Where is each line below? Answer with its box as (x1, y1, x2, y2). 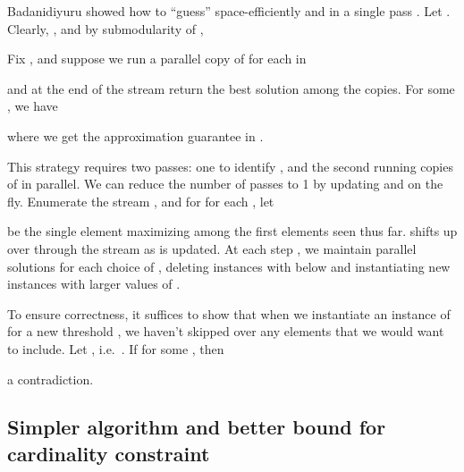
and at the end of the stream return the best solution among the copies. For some (7, 79, 455, 97)
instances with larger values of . (7, 274, 181, 293)
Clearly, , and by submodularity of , (7, 19, 204, 38)
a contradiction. (7, 369, 94, 388)
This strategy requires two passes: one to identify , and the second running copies (7, 156, 453, 175)
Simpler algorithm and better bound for (7, 413, 386, 441)
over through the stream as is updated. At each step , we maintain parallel (7, 239, 417, 257)
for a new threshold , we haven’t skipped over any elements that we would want (7, 322, 444, 341)
